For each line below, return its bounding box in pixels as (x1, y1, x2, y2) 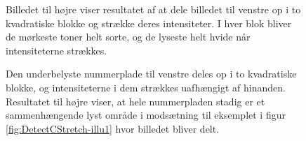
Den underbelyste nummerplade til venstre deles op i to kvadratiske (6, 66, 297, 81)
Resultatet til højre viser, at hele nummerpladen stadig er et (6, 94, 265, 108)
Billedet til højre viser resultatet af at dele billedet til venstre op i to (6, 2, 301, 16)
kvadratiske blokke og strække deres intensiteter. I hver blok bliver (6, 15, 292, 30)
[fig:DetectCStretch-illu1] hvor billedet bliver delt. (6, 121, 220, 135)
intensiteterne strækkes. (6, 43, 107, 57)
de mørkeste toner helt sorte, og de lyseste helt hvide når (6, 29, 251, 44)
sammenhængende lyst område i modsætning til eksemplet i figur (6, 107, 286, 122)
